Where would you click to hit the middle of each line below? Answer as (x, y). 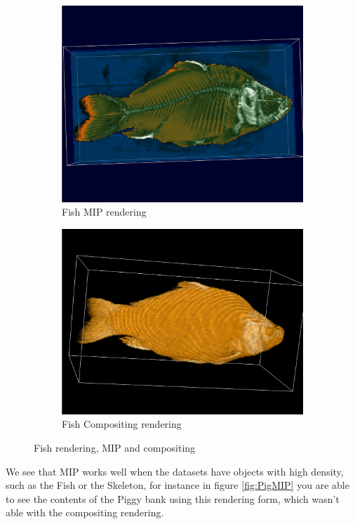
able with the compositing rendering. (85, 512)
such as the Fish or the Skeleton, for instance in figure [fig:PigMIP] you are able (177, 485)
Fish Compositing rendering (122, 424)
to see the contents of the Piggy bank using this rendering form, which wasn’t (173, 498)
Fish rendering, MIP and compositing (115, 447)
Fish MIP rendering (104, 212)
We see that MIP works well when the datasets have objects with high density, (175, 471)
